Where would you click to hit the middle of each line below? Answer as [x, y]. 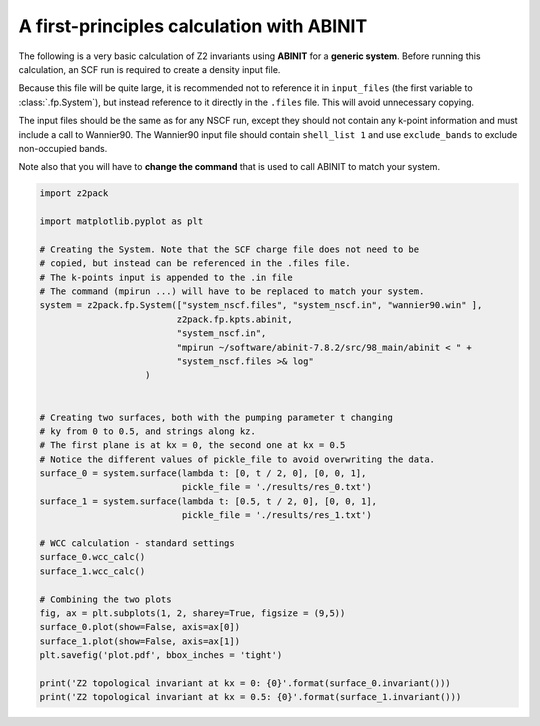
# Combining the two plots [105, 599]
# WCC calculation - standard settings [137, 543]
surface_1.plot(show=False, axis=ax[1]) [139, 641]
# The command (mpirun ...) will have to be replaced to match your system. [232, 291]
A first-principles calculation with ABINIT [193, 26]
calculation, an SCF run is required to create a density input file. [149, 69]
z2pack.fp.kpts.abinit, [235, 319]
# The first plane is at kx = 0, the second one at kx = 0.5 [192, 445]
